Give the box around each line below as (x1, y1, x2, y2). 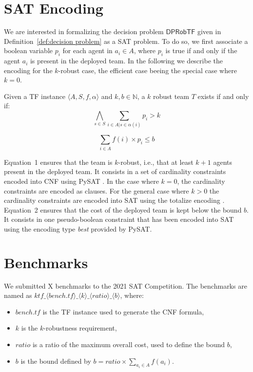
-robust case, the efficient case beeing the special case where (58, 65, 237, 75)
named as (4, 290, 32, 300)
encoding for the (4, 65, 53, 75)
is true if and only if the (165, 45, 237, 56)
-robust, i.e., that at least (118, 157, 194, 167)
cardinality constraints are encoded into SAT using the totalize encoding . (4, 195, 225, 205)
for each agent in (62, 45, 113, 56)
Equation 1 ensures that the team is (4, 157, 113, 167)
